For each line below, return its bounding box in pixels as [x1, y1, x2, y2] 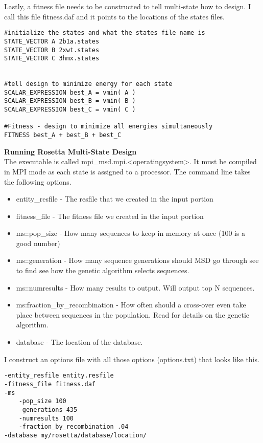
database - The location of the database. [16, 337, 143, 347]
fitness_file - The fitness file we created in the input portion [16, 210, 204, 221]
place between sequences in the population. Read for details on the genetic [16, 309, 250, 320]
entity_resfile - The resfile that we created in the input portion [16, 193, 213, 204]
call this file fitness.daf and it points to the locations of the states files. [4, 11, 225, 21]
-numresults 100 [18, 414, 74, 422]
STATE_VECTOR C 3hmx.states [4, 55, 100, 62]
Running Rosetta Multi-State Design [4, 146, 137, 157]
